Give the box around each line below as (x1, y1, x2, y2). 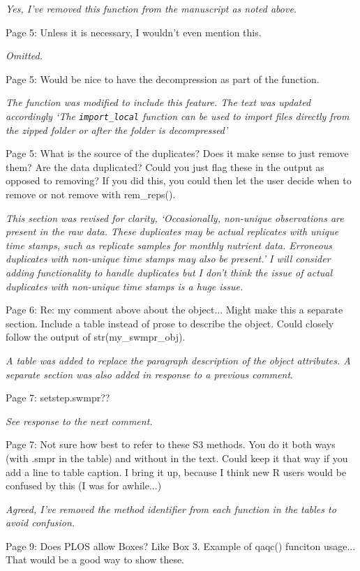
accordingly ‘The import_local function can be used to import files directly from (6, 108, 350, 123)
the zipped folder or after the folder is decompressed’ (6, 122, 228, 137)
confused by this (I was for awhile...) (6, 478, 162, 493)
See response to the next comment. (6, 413, 153, 428)
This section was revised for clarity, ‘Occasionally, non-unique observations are (6, 210, 344, 225)
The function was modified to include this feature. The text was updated (6, 95, 311, 110)
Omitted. (6, 48, 43, 63)
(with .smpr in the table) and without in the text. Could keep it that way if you (6, 450, 348, 465)
